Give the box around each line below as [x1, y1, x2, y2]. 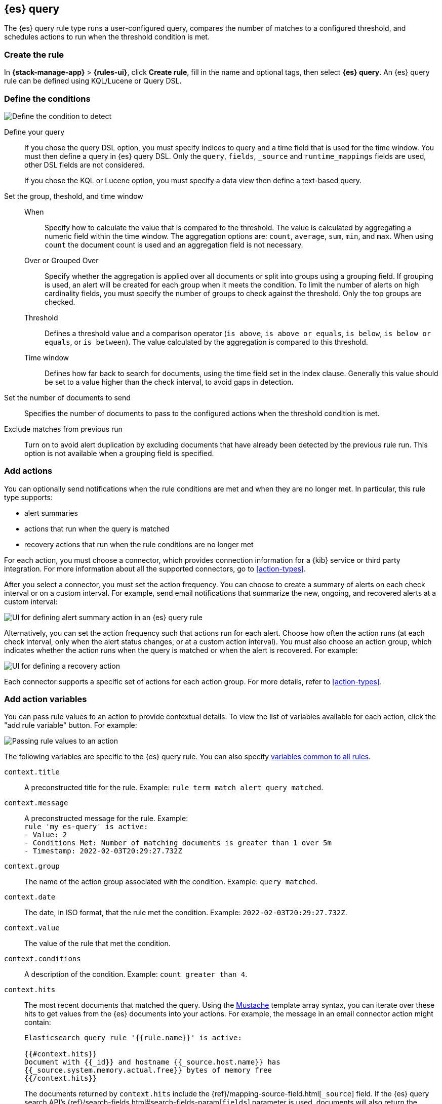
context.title [4, 768, 60, 776]
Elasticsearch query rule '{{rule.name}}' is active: [24, 1034, 242, 1042]
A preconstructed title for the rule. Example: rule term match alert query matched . [24, 783, 324, 792]
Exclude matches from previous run [4, 424, 123, 433]
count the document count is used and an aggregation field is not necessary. [45, 240, 303, 249]
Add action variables [4, 694, 87, 705]
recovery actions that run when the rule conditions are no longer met [24, 540, 254, 549]
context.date [4, 893, 56, 902]
